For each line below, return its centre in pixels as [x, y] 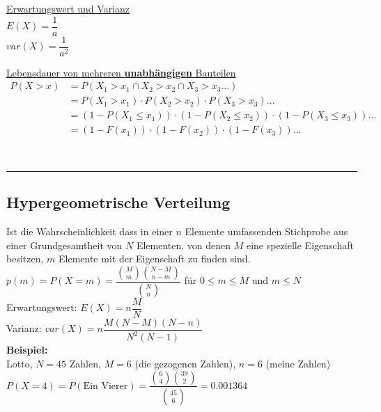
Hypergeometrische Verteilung [118, 202]
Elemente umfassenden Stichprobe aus [266, 231]
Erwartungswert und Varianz [68, 8]
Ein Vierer [106, 386]
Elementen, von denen [184, 245]
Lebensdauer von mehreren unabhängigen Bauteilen [121, 72]
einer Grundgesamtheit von [64, 245]
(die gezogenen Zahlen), [185, 363]
